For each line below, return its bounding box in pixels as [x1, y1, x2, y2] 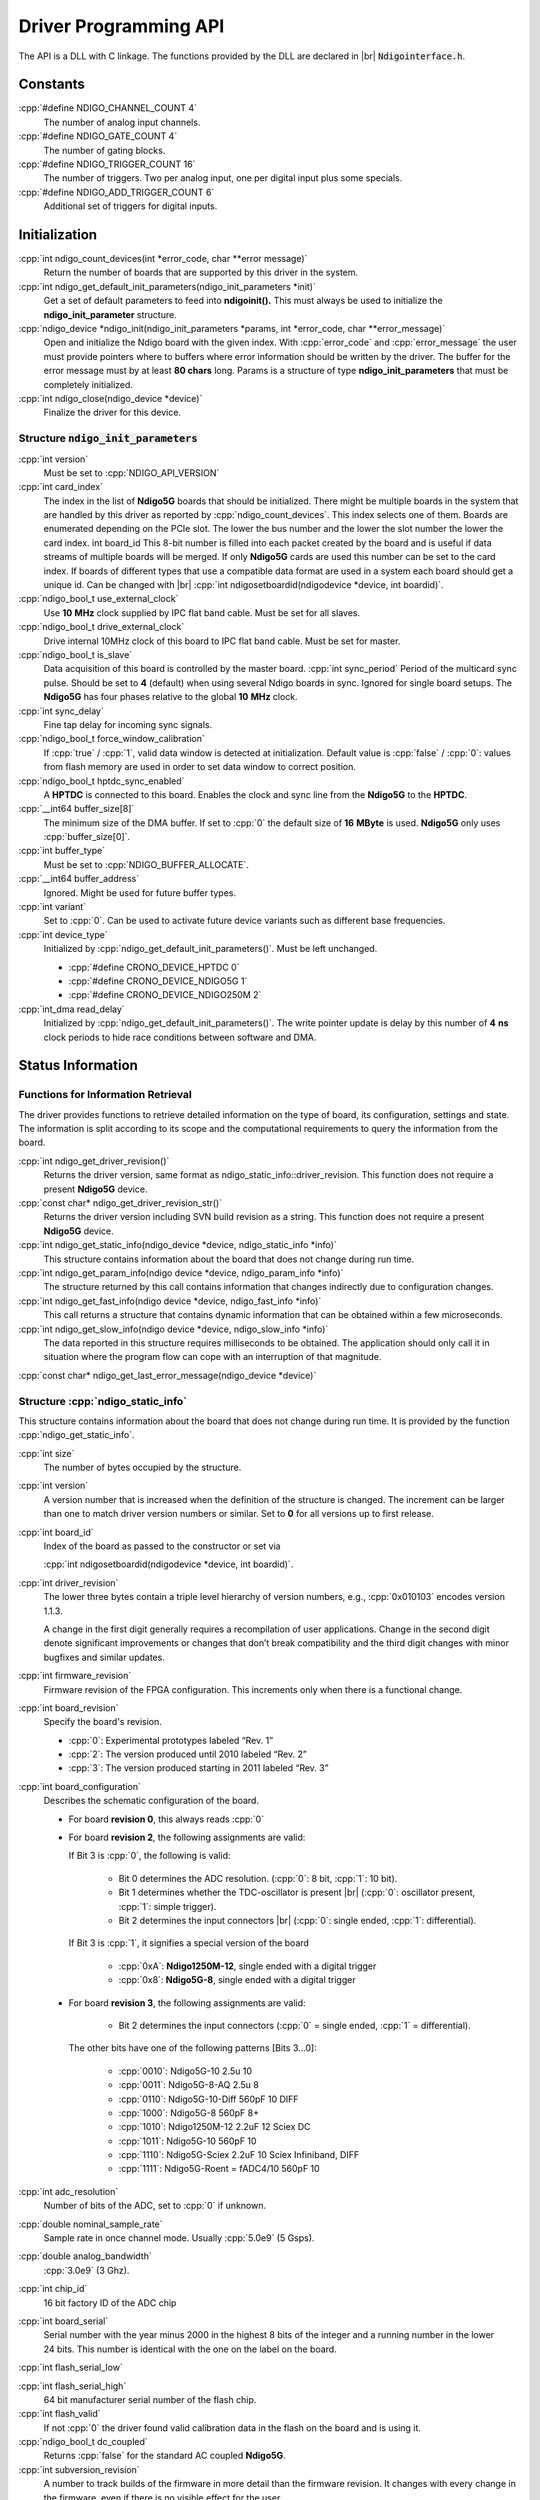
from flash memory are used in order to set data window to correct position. [43, 761, 357, 773]
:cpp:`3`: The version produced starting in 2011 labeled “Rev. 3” [68, 1762, 329, 1774]
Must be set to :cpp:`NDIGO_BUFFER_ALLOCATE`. [43, 858, 250, 870]
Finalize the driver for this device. [43, 406, 182, 419]
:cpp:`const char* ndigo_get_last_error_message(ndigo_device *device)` [18, 1369, 317, 1381]
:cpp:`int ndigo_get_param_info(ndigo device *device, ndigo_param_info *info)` [18, 1267, 344, 1279]
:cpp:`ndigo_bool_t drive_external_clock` [18, 621, 185, 633]
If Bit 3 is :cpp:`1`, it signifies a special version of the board [68, 1937, 310, 1949]
